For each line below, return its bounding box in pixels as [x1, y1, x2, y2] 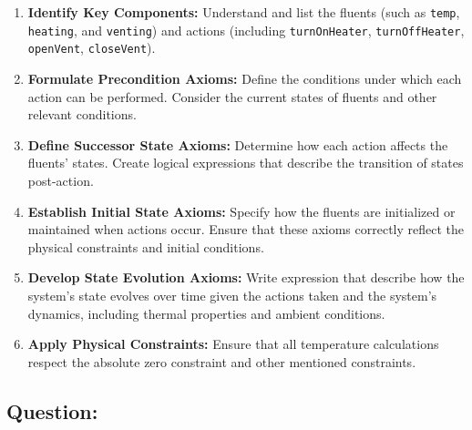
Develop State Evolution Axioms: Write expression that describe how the [27, 268, 465, 287]
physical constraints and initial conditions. [27, 237, 264, 256]
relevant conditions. [27, 105, 137, 124]
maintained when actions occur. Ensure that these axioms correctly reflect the [27, 220, 465, 239]
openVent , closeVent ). [27, 38, 156, 57]
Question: [6, 396, 98, 425]
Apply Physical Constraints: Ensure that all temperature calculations [27, 334, 439, 353]
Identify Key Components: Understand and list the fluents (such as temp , [27, 3, 460, 21]
